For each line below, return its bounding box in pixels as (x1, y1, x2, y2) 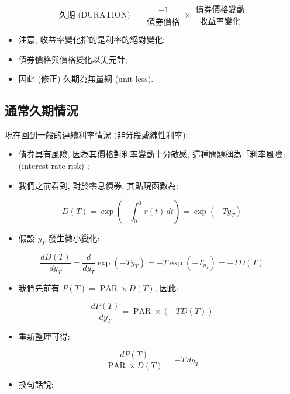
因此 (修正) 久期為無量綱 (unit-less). (18, 72, 154, 85)
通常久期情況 (5, 101, 78, 119)
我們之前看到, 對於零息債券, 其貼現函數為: (18, 179, 178, 191)
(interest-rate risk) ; (18, 160, 89, 172)
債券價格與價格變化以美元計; (18, 53, 127, 65)
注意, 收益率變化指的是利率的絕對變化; (18, 33, 165, 45)
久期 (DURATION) (58, 11, 130, 20)
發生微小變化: (48, 232, 100, 244)
